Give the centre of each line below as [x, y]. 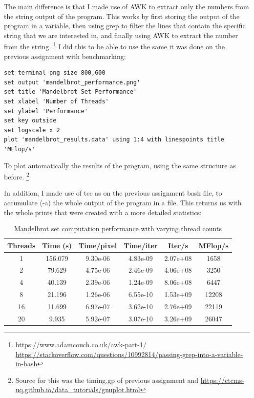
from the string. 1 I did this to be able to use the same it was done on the [114, 46]
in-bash [26, 364]
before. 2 [17, 176]
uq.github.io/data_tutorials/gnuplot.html [78, 389]
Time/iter [141, 245]
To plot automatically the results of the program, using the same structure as [120, 165]
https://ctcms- [222, 380]
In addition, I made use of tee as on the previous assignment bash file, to [113, 193]
